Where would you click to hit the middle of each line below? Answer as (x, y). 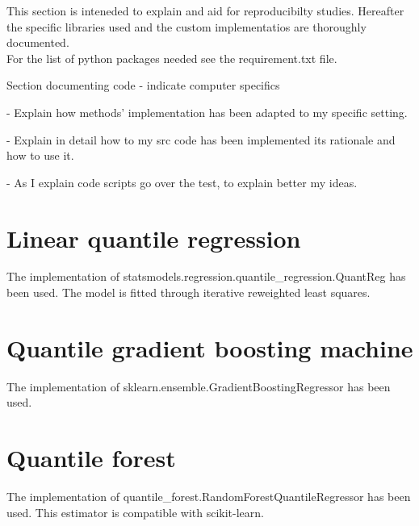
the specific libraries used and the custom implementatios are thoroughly (186, 26)
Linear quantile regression (154, 238)
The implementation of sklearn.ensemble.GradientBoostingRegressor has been (199, 386)
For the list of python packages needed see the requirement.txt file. (172, 58)
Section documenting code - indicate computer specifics (143, 85)
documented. (38, 42)
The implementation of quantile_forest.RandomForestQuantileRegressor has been (209, 497)
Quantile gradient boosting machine (210, 347)
